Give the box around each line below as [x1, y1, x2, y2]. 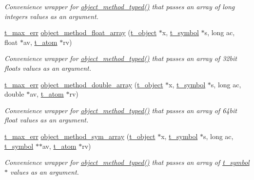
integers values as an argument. [4, 11, 98, 21]
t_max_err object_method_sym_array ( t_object [4, 131, 156, 141]
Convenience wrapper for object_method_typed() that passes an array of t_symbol [4, 157, 250, 167]
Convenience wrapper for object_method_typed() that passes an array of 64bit [4, 105, 237, 115]
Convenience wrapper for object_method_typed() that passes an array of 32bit [4, 53, 237, 63]
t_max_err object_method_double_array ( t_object [4, 79, 163, 89]
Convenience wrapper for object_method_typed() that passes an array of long [4, 1, 235, 11]
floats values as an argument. [4, 62, 92, 73]
